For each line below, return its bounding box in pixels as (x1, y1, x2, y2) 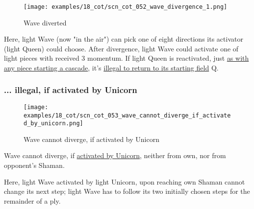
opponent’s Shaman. (4, 160, 65, 170)
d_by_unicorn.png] (24, 120, 83, 127)
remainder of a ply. (4, 195, 61, 206)
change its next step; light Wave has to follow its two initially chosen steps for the (4, 186, 250, 196)
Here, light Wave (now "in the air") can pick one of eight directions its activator (4, 34, 243, 44)
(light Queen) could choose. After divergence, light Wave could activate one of (4, 43, 239, 53)
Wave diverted (24, 17, 67, 27)
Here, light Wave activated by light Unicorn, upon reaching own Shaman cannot (4, 176, 245, 186)
